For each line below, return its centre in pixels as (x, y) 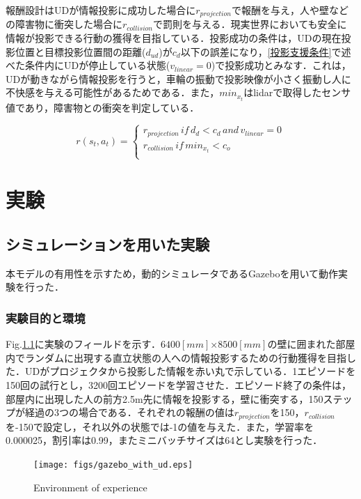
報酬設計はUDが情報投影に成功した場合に (101, 10)
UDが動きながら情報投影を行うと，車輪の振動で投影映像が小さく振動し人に (178, 78)
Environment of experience (90, 487)
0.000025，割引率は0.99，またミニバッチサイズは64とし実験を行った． (164, 440)
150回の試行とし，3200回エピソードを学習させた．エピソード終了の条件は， (178, 385)
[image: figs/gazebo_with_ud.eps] (113, 465)
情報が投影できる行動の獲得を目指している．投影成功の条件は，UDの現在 (174, 38)
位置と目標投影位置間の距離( (80, 51)
